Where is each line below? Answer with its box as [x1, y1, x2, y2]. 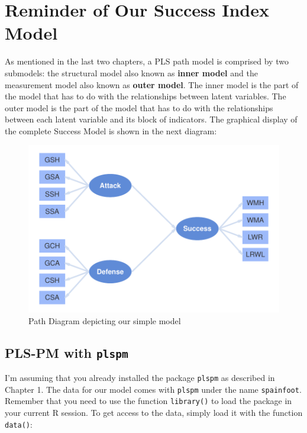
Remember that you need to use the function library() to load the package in [5, 395, 292, 407]
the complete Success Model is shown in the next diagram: [5, 124, 217, 137]
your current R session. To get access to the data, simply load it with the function [5, 406, 303, 419]
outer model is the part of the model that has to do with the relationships [5, 101, 273, 114]
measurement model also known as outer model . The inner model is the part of [5, 78, 299, 91]
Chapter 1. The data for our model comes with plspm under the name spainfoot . [5, 383, 302, 395]
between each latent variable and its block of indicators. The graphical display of [5, 113, 298, 125]
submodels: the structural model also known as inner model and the [5, 66, 258, 79]
